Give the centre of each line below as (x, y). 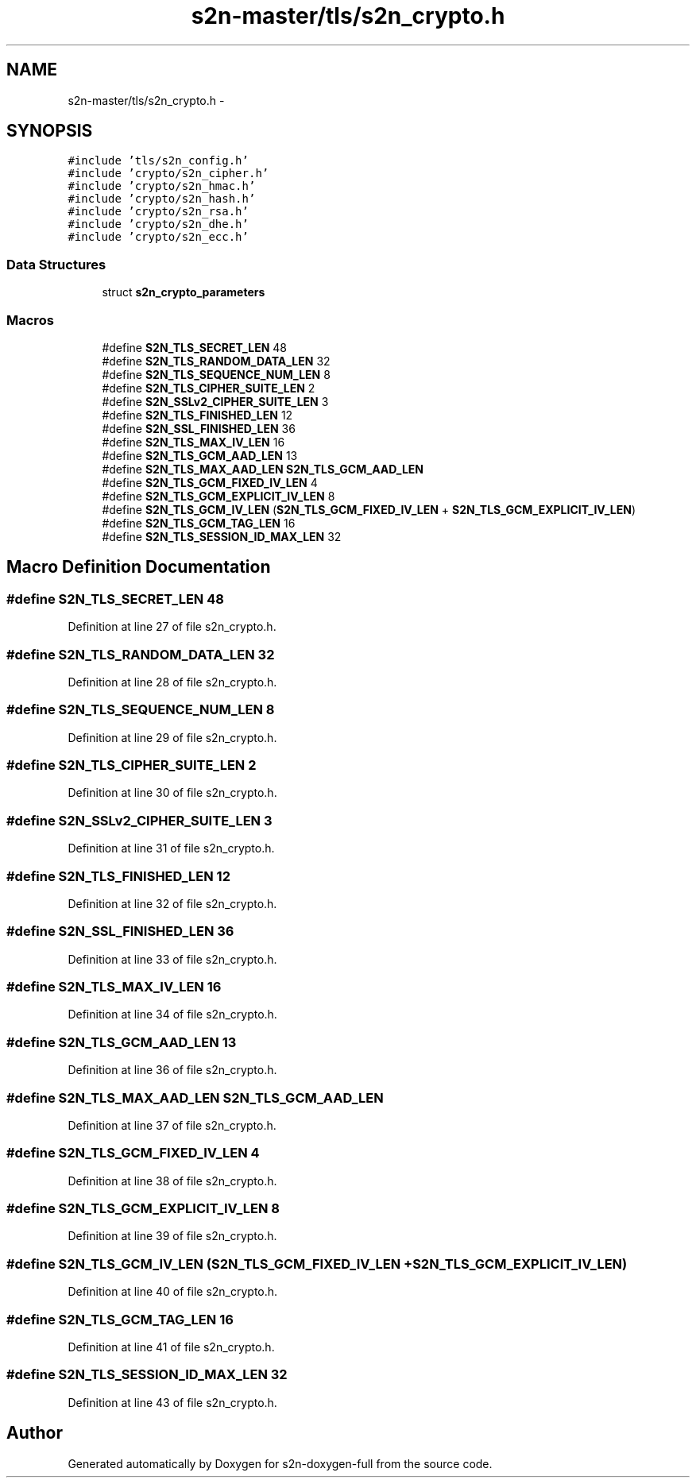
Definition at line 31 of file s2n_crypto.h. (171, 848)
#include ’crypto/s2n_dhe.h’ (158, 224)
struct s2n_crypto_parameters (184, 292)
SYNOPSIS (50, 131)
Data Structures (56, 264)
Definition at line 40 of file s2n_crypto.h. (173, 1292)
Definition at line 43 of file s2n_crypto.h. (172, 1402)
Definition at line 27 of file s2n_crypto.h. (172, 627)
